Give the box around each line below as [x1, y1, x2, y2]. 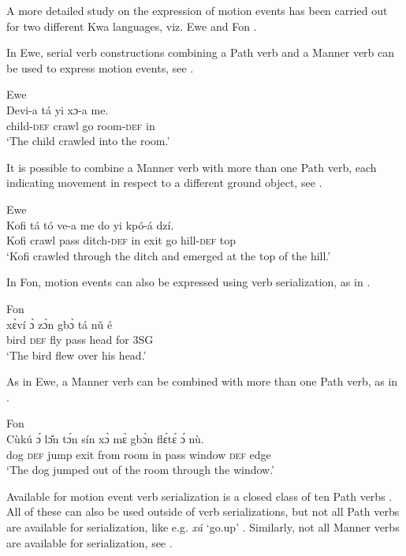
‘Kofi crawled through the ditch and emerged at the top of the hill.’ [6, 247, 331, 263]
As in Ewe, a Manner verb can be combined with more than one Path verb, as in [6, 373, 398, 390]
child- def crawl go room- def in [6, 117, 155, 133]
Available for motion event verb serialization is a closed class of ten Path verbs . [6, 487, 393, 504]
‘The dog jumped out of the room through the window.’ [6, 461, 275, 478]
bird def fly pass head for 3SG [6, 331, 154, 348]
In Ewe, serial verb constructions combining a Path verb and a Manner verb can [6, 44, 395, 61]
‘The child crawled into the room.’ [6, 132, 170, 149]
